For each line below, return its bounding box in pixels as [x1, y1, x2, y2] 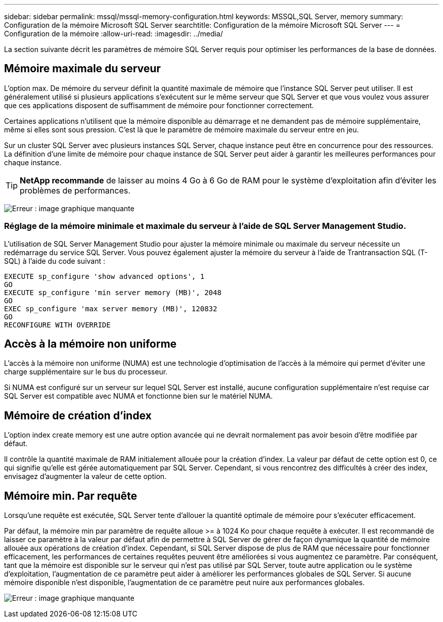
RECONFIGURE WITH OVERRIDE [4, 320, 111, 329]
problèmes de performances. [20, 185, 130, 196]
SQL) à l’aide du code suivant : [4, 256, 106, 265]
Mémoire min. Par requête [4, 489, 138, 502]
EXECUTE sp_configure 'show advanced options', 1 [4, 272, 205, 280]
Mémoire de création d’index [4, 409, 152, 422]
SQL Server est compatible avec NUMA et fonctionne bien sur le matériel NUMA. [4, 392, 273, 401]
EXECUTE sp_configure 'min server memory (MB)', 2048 [4, 288, 221, 297]
